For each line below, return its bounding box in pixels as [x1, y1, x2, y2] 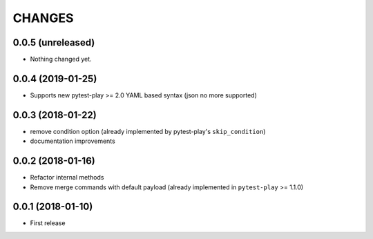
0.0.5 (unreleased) [12, 37, 95, 48]
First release [30, 219, 66, 227]
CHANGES [12, 10, 74, 26]
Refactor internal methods [30, 173, 104, 182]
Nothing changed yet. [30, 55, 93, 64]
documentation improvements [30, 137, 115, 145]
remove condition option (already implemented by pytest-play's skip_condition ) [30, 127, 266, 135]
